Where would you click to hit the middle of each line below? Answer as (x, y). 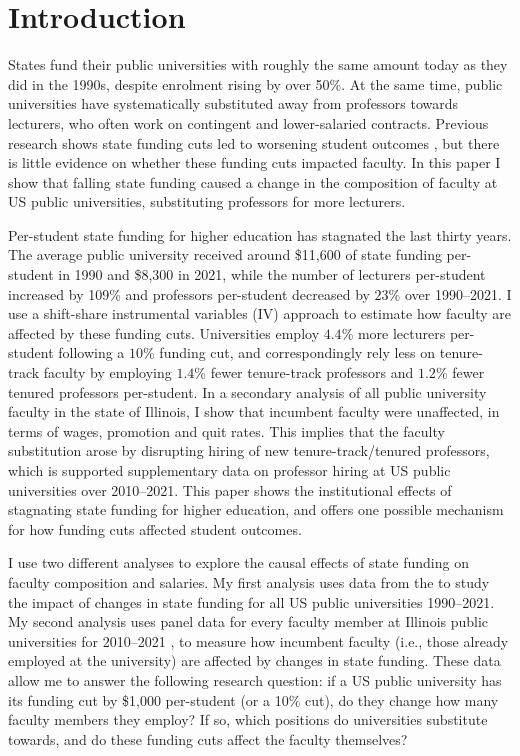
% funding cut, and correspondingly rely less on (289, 352)
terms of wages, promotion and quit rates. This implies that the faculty (226, 430)
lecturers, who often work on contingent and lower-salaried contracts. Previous (248, 122)
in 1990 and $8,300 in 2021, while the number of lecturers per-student (272, 274)
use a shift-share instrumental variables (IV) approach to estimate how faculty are (260, 313)
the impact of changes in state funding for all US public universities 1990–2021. (251, 601)
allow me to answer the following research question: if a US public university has (255, 679)
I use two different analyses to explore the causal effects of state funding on (238, 562)
